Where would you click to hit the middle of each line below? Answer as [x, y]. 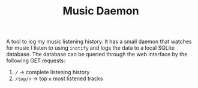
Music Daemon [101, 11]
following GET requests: [36, 60]
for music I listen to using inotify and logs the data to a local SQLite [91, 48]
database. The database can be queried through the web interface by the [97, 54]
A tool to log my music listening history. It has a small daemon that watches [99, 42]
